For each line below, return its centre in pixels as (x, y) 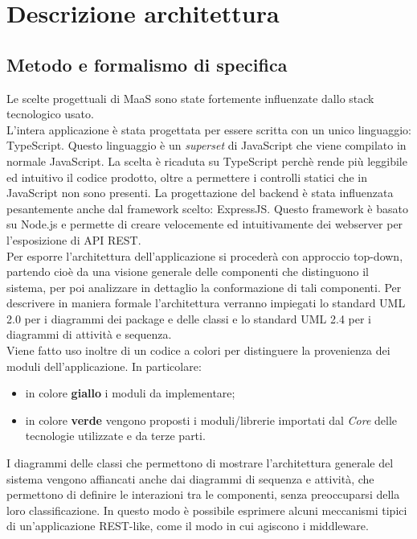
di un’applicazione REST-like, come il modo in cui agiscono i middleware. (188, 526)
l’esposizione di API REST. (74, 239)
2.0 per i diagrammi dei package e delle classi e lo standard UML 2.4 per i (189, 318)
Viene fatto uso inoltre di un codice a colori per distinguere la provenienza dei (198, 350)
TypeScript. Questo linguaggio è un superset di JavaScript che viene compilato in (206, 145)
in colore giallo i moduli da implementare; (130, 393)
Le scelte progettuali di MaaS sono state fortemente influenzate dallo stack (190, 98)
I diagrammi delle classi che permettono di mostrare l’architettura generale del (200, 463)
